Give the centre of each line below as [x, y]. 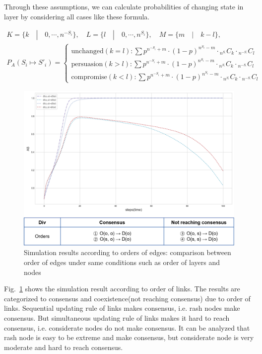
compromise [89, 77]
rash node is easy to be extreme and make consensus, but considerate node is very [129, 337]
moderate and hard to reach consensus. [64, 347]
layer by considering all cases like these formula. [77, 16]
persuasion [87, 64]
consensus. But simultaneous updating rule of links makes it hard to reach [117, 317]
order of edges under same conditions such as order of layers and [122, 262]
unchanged [87, 51]
